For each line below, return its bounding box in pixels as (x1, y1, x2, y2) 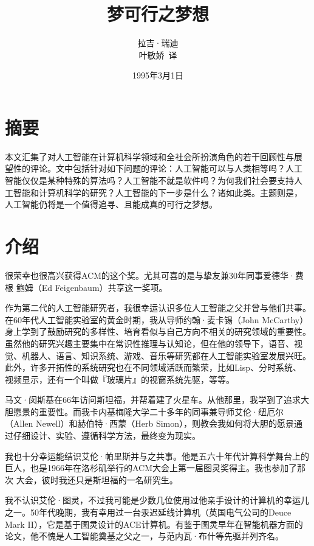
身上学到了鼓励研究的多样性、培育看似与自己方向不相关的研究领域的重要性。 (5, 325, 311, 338)
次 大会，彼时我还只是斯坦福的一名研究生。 (5, 473, 178, 486)
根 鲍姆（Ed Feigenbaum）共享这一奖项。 (5, 281, 168, 293)
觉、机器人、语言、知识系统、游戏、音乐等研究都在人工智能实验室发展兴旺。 (5, 349, 311, 362)
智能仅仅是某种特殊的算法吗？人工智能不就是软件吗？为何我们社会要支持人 (5, 174, 302, 187)
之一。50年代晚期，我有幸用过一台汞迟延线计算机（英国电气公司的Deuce (5, 506, 292, 519)
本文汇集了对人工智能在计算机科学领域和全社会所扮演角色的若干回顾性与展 (5, 150, 302, 163)
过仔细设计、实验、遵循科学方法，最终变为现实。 (5, 429, 200, 442)
